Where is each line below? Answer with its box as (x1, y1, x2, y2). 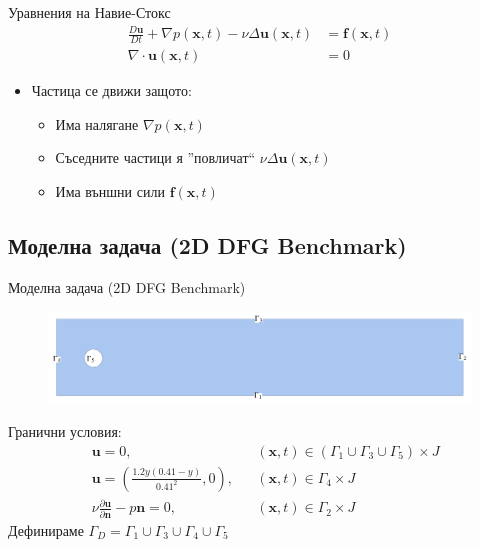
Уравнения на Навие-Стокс (8, 2, 171, 22)
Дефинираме (8, 519, 84, 540)
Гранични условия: (8, 421, 122, 442)
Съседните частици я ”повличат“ (55, 147, 256, 168)
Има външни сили (55, 180, 165, 201)
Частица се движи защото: (31, 80, 192, 100)
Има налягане (55, 113, 139, 134)
